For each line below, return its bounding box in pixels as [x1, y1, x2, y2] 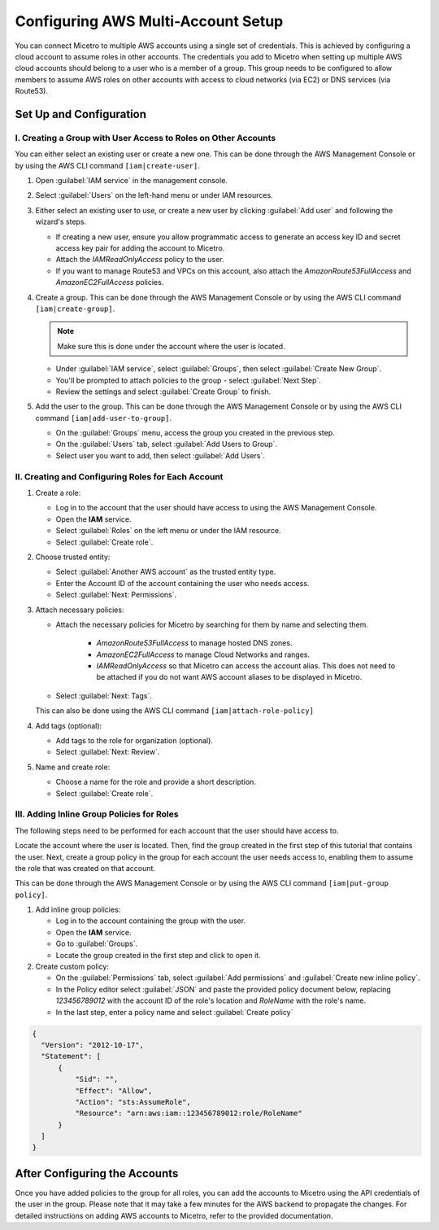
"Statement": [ [41, 1052, 102, 1061]
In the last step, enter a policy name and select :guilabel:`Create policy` [55, 1007, 293, 1017]
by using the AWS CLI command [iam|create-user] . [15, 160, 201, 170]
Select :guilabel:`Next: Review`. [55, 747, 160, 757]
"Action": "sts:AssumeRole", [74, 1097, 191, 1106]
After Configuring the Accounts [15, 1167, 179, 1180]
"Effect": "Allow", [74, 1086, 153, 1095]
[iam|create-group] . [35, 304, 115, 313]
